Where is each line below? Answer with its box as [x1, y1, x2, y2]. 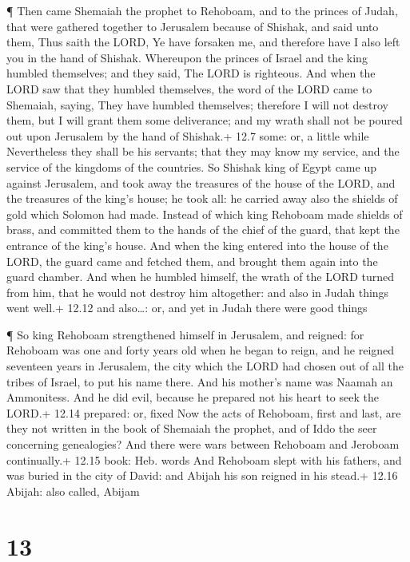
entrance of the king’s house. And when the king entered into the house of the [6, 236, 388, 253]
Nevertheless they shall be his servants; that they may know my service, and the [6, 143, 400, 160]
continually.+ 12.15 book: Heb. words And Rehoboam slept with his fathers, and [6, 451, 402, 468]
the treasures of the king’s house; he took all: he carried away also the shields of [6, 190, 398, 207]
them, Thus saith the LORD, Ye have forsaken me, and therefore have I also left [6, 34, 400, 50]
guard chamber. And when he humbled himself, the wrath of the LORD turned [6, 268, 395, 285]
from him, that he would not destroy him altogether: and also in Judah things [6, 283, 389, 300]
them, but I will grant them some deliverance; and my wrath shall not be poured [6, 112, 403, 129]
